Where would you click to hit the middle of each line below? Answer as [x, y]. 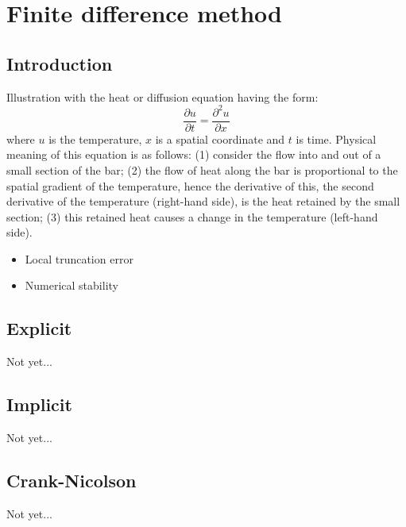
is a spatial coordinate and [220, 138]
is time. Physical [336, 138]
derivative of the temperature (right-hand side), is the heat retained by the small [203, 201]
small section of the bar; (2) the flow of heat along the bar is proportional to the [202, 169]
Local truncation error [79, 258]
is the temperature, [95, 138]
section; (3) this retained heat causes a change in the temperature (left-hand [192, 216]
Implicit [39, 404]
